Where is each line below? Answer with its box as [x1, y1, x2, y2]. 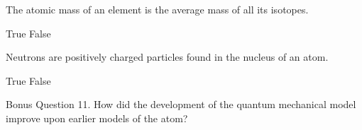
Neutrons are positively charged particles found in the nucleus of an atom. [6, 49, 329, 64]
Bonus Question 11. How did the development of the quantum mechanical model [6, 97, 356, 112]
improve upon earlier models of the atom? [6, 110, 188, 125]
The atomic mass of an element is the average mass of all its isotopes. [6, 2, 309, 16]
